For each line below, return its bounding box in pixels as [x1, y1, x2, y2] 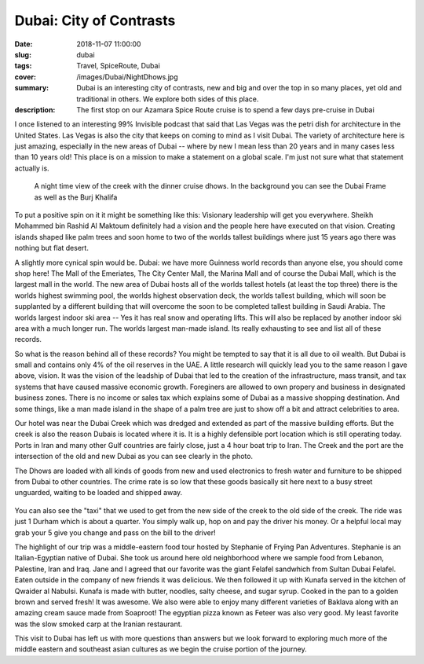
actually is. [14, 163, 50, 173]
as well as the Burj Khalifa [34, 193, 118, 202]
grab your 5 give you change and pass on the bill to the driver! [14, 527, 216, 537]
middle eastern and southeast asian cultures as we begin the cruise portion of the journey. [14, 644, 308, 654]
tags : [14, 61, 32, 71]
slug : [14, 50, 31, 59]
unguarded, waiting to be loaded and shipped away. [14, 488, 183, 497]
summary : [14, 83, 49, 93]
